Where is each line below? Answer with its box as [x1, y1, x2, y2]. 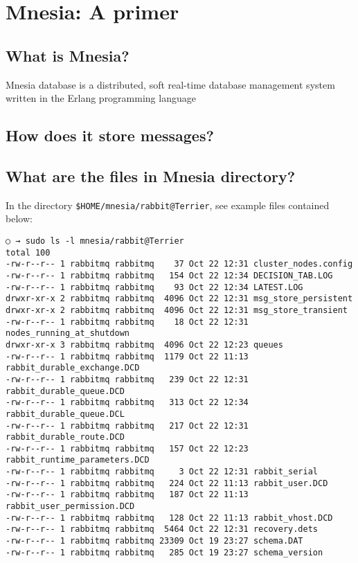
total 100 [6, 247, 51, 258]
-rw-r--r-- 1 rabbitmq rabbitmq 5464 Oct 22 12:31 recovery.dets [6, 524, 319, 535]
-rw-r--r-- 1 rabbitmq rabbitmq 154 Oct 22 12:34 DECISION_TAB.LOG [6, 270, 333, 280]
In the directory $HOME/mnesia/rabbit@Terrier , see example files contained [6, 197, 330, 212]
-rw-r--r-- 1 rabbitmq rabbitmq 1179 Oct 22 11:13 [6, 351, 249, 361]
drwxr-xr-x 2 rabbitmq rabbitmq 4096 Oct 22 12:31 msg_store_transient [6, 305, 348, 315]
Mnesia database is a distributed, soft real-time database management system [6, 77, 335, 91]
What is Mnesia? [6, 44, 129, 66]
